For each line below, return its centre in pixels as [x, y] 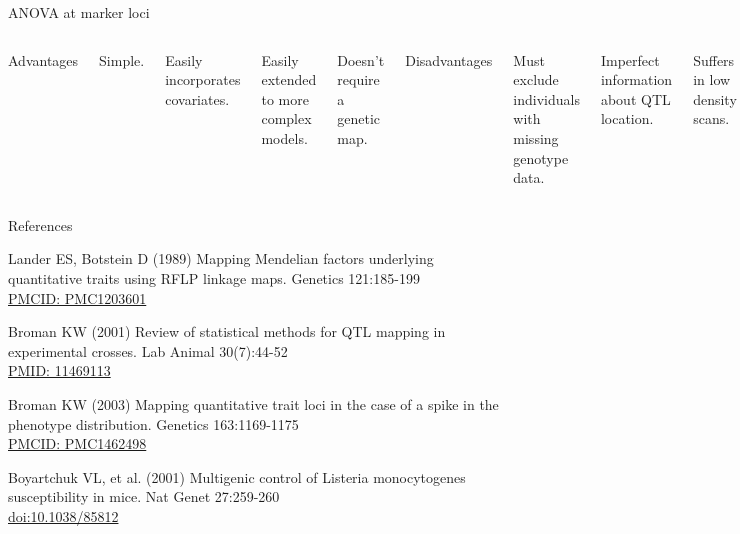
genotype [541, 157]
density [715, 98]
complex [286, 118]
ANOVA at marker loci [79, 12]
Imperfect [630, 59]
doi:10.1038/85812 [63, 515]
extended [289, 79]
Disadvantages [449, 59]
